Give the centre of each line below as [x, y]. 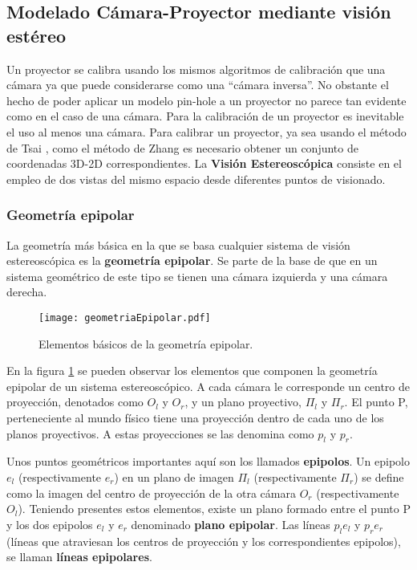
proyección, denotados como [75, 402]
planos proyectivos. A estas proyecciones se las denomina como [160, 433]
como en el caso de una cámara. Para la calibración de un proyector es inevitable [205, 116]
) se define [379, 476]
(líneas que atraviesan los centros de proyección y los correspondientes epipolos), [204, 541]
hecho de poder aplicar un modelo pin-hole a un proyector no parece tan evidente [206, 100]
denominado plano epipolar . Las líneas [231, 524]
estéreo [36, 35]
